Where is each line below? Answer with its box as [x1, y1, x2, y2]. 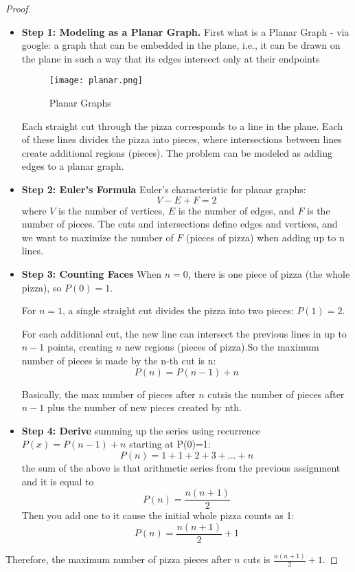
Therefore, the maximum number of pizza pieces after [5, 552, 231, 566]
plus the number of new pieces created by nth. [47, 400, 242, 415]
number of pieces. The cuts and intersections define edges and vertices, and [21, 217, 338, 231]
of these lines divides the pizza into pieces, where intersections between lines [21, 132, 342, 146]
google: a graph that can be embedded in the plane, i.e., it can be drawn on [21, 38, 341, 52]
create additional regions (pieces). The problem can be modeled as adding [21, 145, 333, 159]
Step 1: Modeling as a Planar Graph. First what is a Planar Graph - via [21, 24, 350, 38]
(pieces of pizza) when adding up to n [186, 230, 345, 244]
